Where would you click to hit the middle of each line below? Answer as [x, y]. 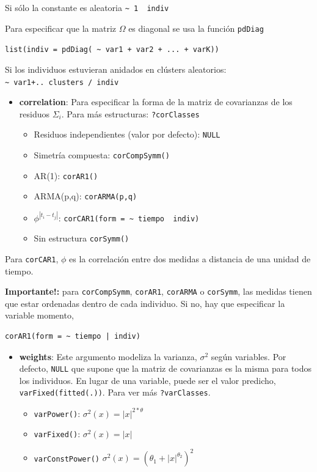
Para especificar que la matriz [60, 28]
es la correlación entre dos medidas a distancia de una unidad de [190, 258]
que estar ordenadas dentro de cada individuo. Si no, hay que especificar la [145, 303]
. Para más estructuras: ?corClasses [130, 113]
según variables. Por [249, 356]
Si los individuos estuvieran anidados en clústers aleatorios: [116, 69]
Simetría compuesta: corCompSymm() [102, 155]
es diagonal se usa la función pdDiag [196, 28]
